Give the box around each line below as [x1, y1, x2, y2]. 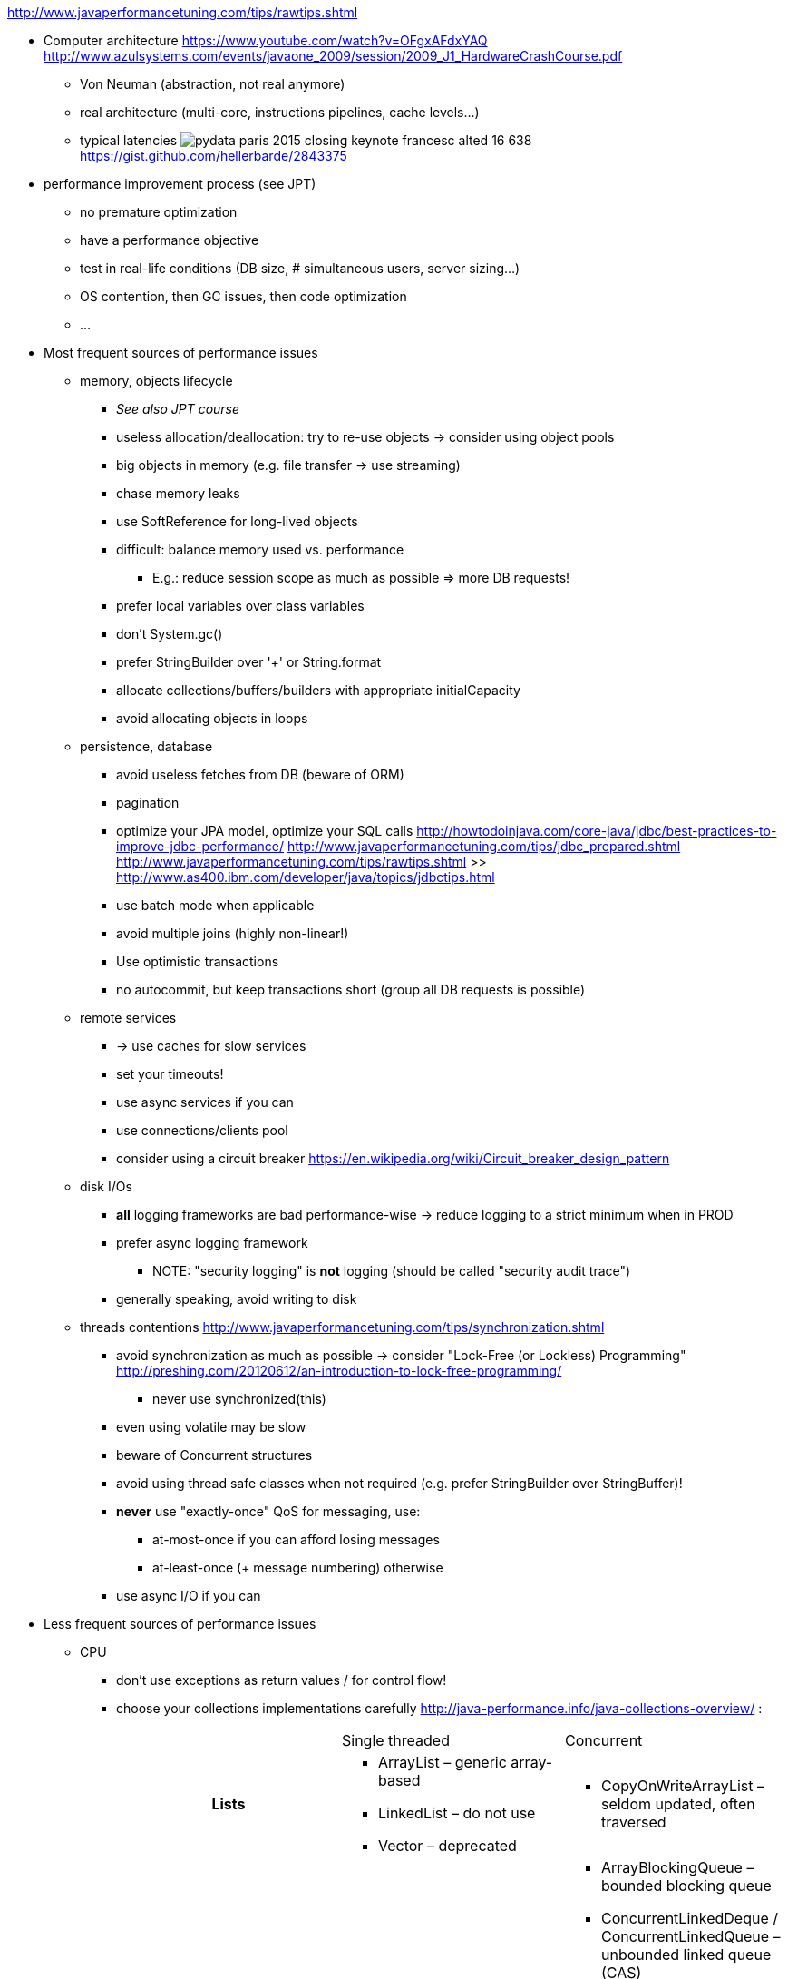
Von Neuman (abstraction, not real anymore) [80, 76, 345, 92]
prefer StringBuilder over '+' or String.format [116, 654, 382, 670]
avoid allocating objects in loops [116, 710, 308, 726]
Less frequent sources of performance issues [44, 1616, 316, 1631]
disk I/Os [80, 1179, 132, 1194]
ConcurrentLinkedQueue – [600, 1927, 781, 1945]
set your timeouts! [116, 1066, 224, 1082]
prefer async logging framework [116, 1235, 308, 1250]
